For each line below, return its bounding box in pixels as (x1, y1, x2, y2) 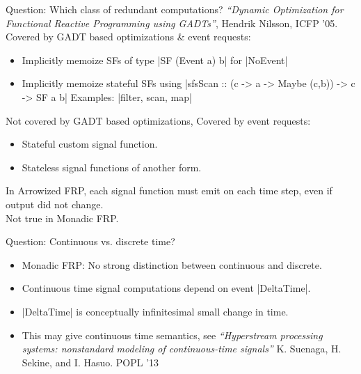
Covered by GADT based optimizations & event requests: (6, 29, 251, 44)
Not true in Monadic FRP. (6, 210, 119, 225)
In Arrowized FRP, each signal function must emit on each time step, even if (6, 183, 332, 198)
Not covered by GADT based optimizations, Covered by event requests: (6, 113, 311, 127)
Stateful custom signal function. (22, 137, 158, 151)
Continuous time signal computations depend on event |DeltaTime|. (22, 281, 311, 295)
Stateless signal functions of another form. (22, 159, 202, 174)
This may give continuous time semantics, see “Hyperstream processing (22, 327, 323, 342)
